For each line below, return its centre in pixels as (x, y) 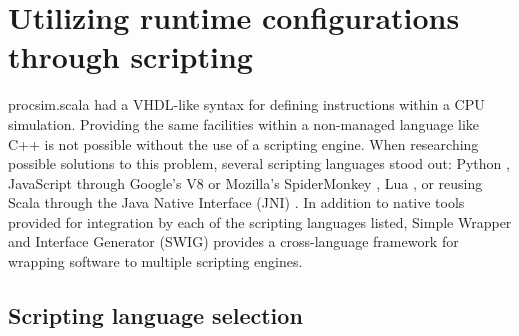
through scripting (130, 56)
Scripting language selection (155, 315)
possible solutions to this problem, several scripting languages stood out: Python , (259, 163)
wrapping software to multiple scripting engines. (155, 261)
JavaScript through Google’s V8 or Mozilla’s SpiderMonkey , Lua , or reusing (245, 182)
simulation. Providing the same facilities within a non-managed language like (244, 123)
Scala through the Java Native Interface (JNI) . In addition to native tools (236, 202)
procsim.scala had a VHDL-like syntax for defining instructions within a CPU (246, 104)
